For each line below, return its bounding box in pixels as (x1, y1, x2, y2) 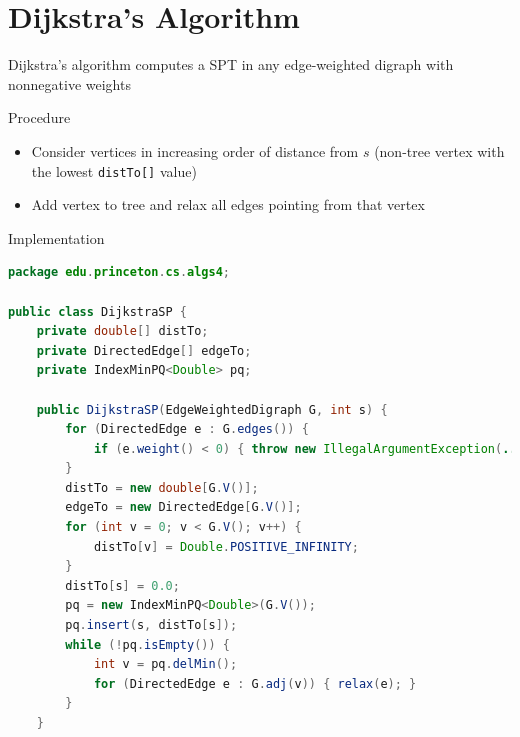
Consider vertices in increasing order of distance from (31, 140, 359, 161)
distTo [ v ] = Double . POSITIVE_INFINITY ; (93, 539, 359, 554)
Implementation (8, 227, 105, 248)
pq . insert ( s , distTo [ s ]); (65, 618, 238, 633)
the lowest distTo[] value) (31, 160, 197, 181)
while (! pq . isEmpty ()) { (65, 637, 231, 652)
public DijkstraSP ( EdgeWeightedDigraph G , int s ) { (36, 402, 388, 417)
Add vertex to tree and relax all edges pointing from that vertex (31, 194, 425, 215)
